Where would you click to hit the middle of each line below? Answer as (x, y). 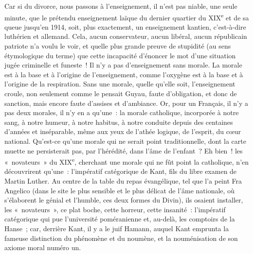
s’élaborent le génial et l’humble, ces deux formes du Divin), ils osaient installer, (124, 200)
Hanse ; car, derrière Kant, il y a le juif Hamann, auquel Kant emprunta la (117, 228)
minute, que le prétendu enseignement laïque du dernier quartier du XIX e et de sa (127, 17)
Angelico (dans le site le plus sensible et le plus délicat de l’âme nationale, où (119, 190)
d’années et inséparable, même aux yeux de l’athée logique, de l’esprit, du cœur (123, 131)
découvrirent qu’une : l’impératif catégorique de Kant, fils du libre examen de (121, 171)
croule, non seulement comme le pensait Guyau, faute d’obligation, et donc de (121, 93)
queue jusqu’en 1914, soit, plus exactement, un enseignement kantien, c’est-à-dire (125, 26)
